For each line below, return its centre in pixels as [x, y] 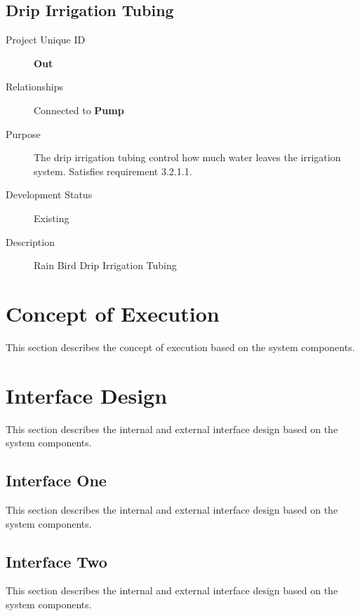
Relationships [35, 87]
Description [30, 241]
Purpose [23, 134]
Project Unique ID [46, 40]
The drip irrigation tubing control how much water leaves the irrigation [187, 157]
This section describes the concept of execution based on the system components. [180, 347]
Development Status [49, 194]
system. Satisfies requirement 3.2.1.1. [113, 171]
